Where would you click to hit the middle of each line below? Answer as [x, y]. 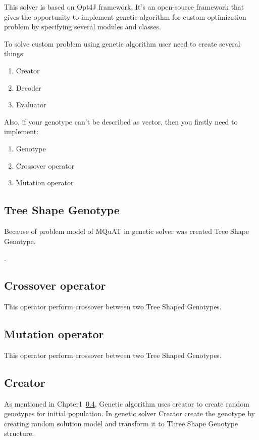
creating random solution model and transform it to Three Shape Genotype [121, 423]
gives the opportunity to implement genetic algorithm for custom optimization [125, 16]
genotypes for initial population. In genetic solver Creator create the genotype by [129, 413]
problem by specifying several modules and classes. [83, 27]
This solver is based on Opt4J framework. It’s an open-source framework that [124, 7]
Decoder [29, 87]
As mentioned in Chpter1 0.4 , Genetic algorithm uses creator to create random [127, 403]
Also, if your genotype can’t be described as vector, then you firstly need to [121, 121]
